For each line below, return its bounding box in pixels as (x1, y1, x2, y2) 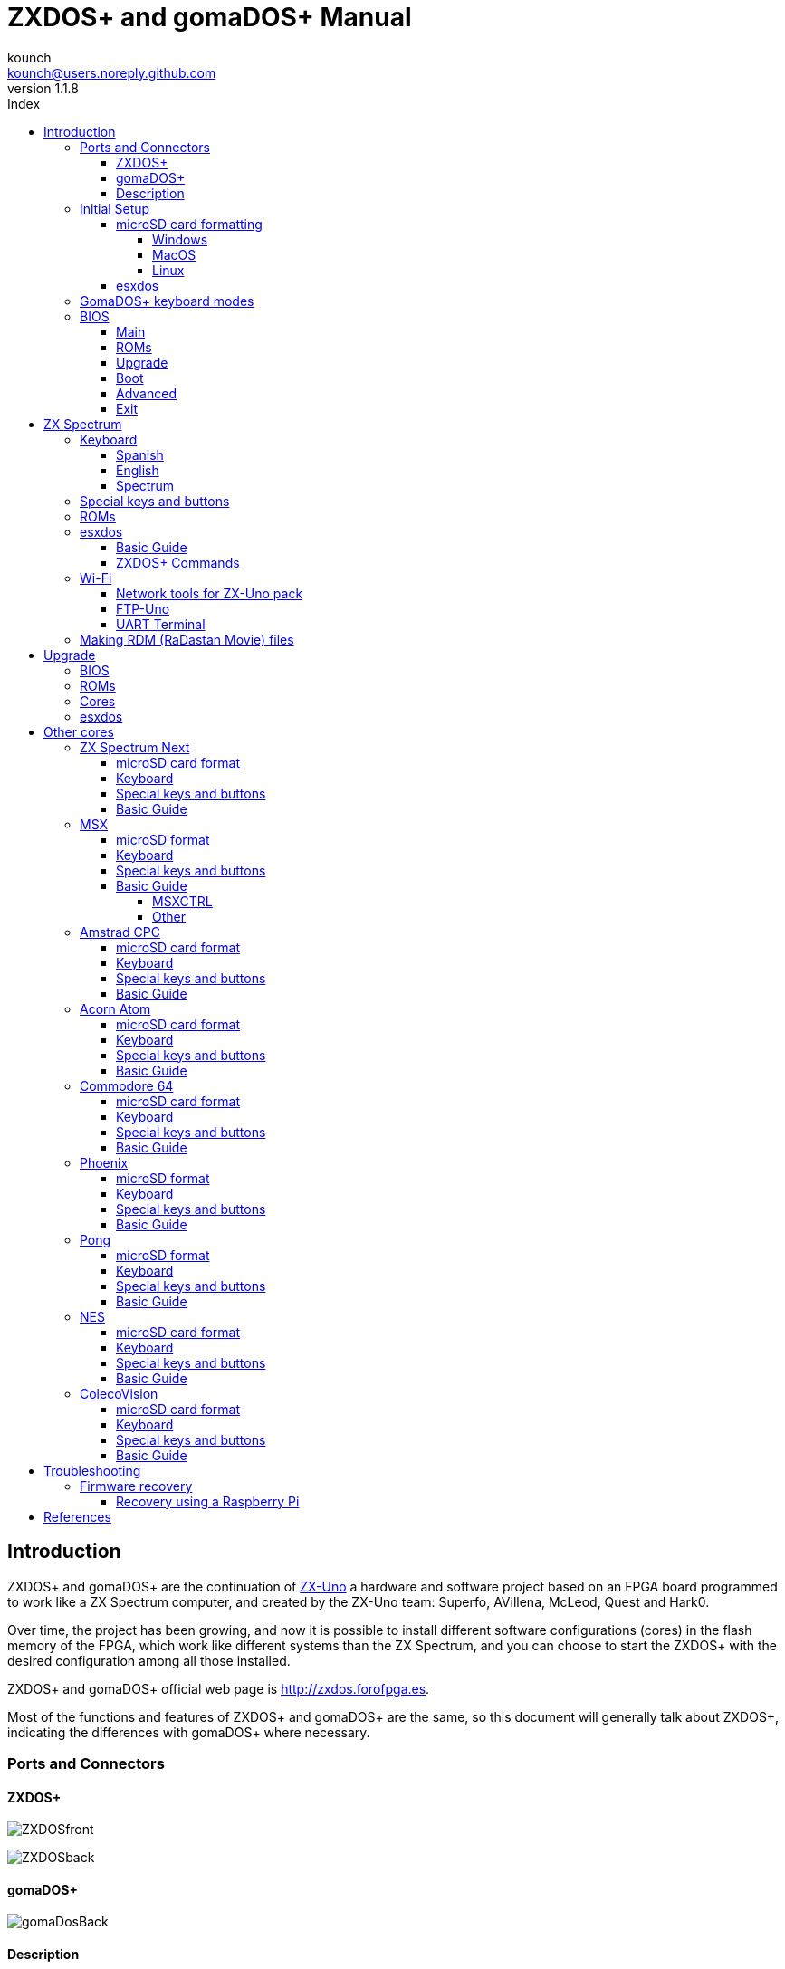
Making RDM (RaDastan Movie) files (80, 631, 294, 647)
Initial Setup (80, 200, 150, 216)
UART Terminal (116, 616, 206, 632)
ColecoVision (80, 1385, 158, 1401)
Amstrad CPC (80, 923, 160, 940)
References (43, 1508, 111, 1525)
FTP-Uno (116, 600, 170, 617)
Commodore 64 (80, 1077, 174, 1094)
